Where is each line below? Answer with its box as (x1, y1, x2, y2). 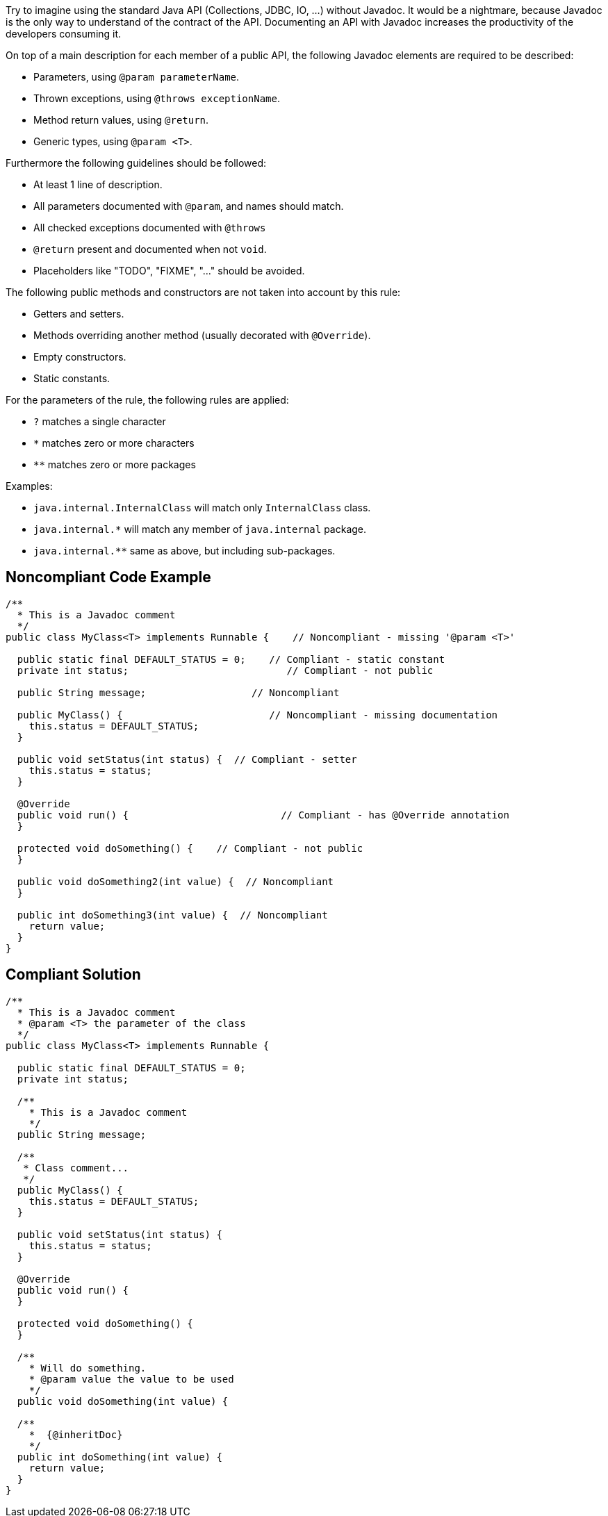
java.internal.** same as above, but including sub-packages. (33, 545, 336, 557)
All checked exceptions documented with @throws (33, 222, 266, 233)
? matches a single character (33, 415, 166, 427)
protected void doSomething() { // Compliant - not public (17, 842, 363, 854)
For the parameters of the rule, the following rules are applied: (6, 394, 289, 406)
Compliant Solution (6, 966, 141, 984)
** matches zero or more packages (33, 459, 196, 470)
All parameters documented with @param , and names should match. (33, 200, 344, 212)
